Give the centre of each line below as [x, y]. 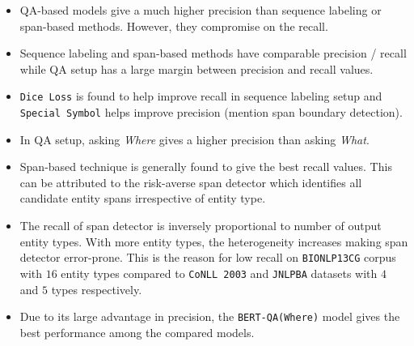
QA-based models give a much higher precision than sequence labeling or [201, 10]
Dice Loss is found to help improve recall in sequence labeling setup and [201, 96]
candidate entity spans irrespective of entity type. [143, 198]
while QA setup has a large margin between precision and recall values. [196, 68]
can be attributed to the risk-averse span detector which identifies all [191, 182]
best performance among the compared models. [137, 332]
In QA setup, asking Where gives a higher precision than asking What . [194, 139]
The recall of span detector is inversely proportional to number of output [201, 226]
